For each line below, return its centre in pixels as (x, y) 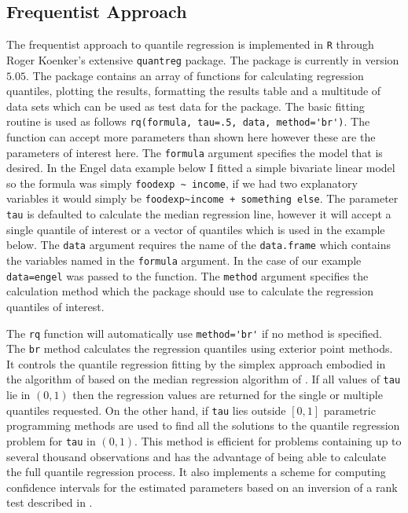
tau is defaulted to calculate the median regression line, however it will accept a (199, 214)
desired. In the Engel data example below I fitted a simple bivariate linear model (201, 168)
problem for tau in (51, 440)
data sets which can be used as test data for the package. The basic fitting (186, 106)
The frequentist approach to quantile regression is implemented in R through (190, 44)
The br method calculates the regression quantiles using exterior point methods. (200, 348)
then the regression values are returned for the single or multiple (228, 395)
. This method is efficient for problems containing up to (268, 440)
